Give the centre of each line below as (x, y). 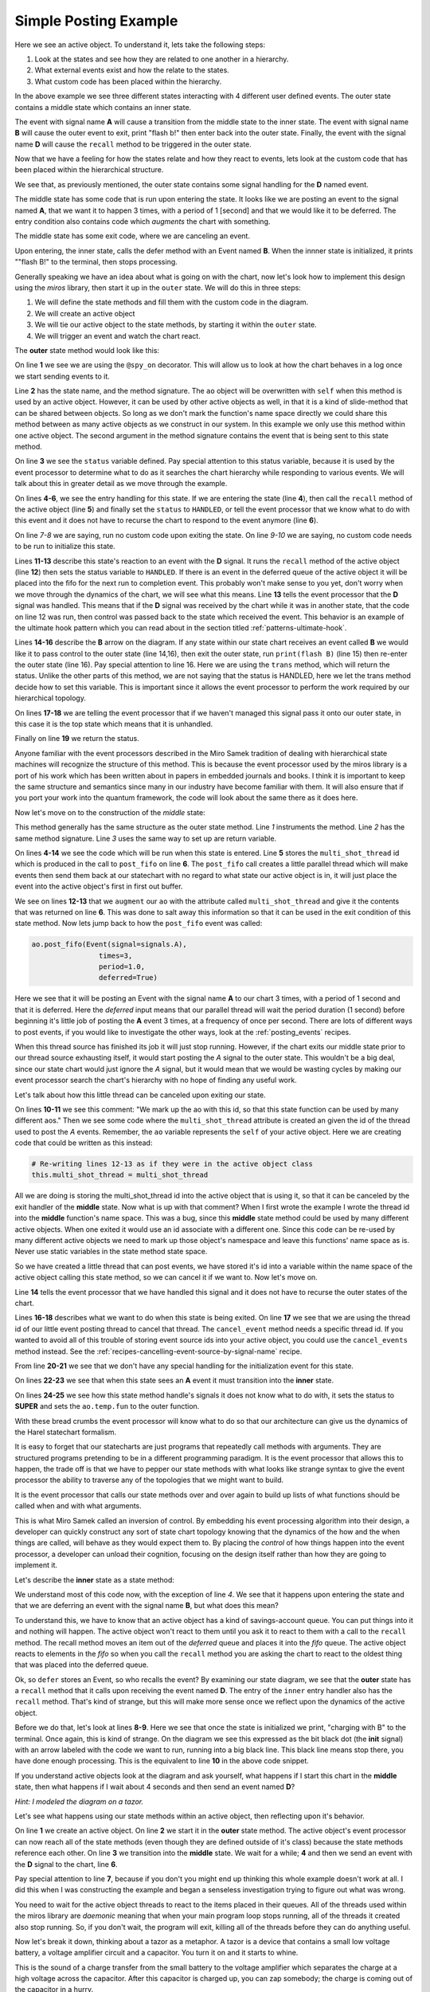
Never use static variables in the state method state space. (111, 1252)
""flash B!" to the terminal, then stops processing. (96, 262)
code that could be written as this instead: (84, 1143)
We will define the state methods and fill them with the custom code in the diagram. (172, 302)
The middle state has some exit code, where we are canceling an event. (133, 236)
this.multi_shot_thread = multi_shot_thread (120, 1175)
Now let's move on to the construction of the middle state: (110, 812)
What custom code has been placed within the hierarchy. (128, 81)
